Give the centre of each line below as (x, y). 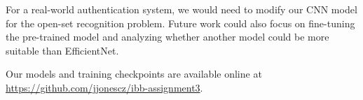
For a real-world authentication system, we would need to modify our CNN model (181, 9)
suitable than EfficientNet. (62, 50)
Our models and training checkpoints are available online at (134, 74)
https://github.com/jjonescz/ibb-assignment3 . (104, 87)
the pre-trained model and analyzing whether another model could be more (167, 37)
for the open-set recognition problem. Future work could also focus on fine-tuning (180, 23)
